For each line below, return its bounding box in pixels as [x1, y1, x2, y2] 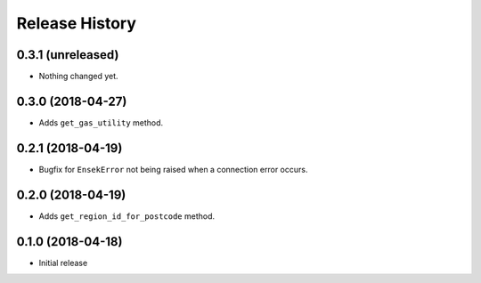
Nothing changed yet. [38, 71, 119, 82]
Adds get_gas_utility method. [38, 117, 164, 128]
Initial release [38, 257, 88, 268]
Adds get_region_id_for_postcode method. [38, 210, 216, 222]
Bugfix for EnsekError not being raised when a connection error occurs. [38, 164, 308, 174]
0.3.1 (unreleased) [16, 47, 119, 62]
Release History [16, 13, 137, 33]
